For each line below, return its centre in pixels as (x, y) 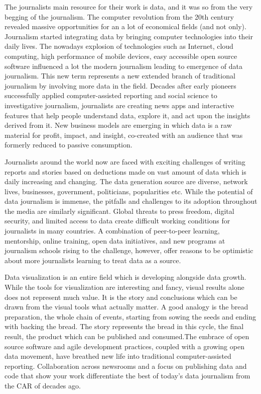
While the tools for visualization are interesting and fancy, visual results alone (124, 287)
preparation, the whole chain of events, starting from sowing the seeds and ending (130, 316)
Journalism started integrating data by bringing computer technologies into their (129, 36)
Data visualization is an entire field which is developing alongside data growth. (125, 277)
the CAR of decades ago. (43, 385)
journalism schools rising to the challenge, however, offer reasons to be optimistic (129, 250)
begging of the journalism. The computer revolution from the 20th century (119, 16)
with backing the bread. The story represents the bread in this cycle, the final (124, 326)
